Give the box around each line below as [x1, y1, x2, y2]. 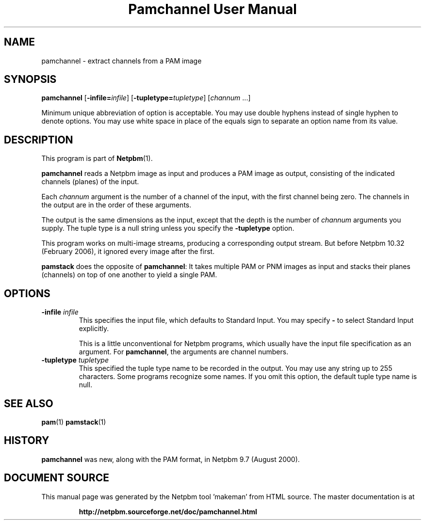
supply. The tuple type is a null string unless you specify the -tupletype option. [41, 224, 294, 233]
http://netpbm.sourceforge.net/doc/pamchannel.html [79, 507, 257, 516]
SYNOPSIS [4, 73, 57, 86]
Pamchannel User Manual [128, 1, 297, 17]
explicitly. [79, 324, 109, 333]
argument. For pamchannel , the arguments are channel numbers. [79, 348, 289, 356]
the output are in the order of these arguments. [41, 201, 192, 209]
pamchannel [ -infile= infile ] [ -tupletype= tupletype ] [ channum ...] [41, 94, 251, 102]
